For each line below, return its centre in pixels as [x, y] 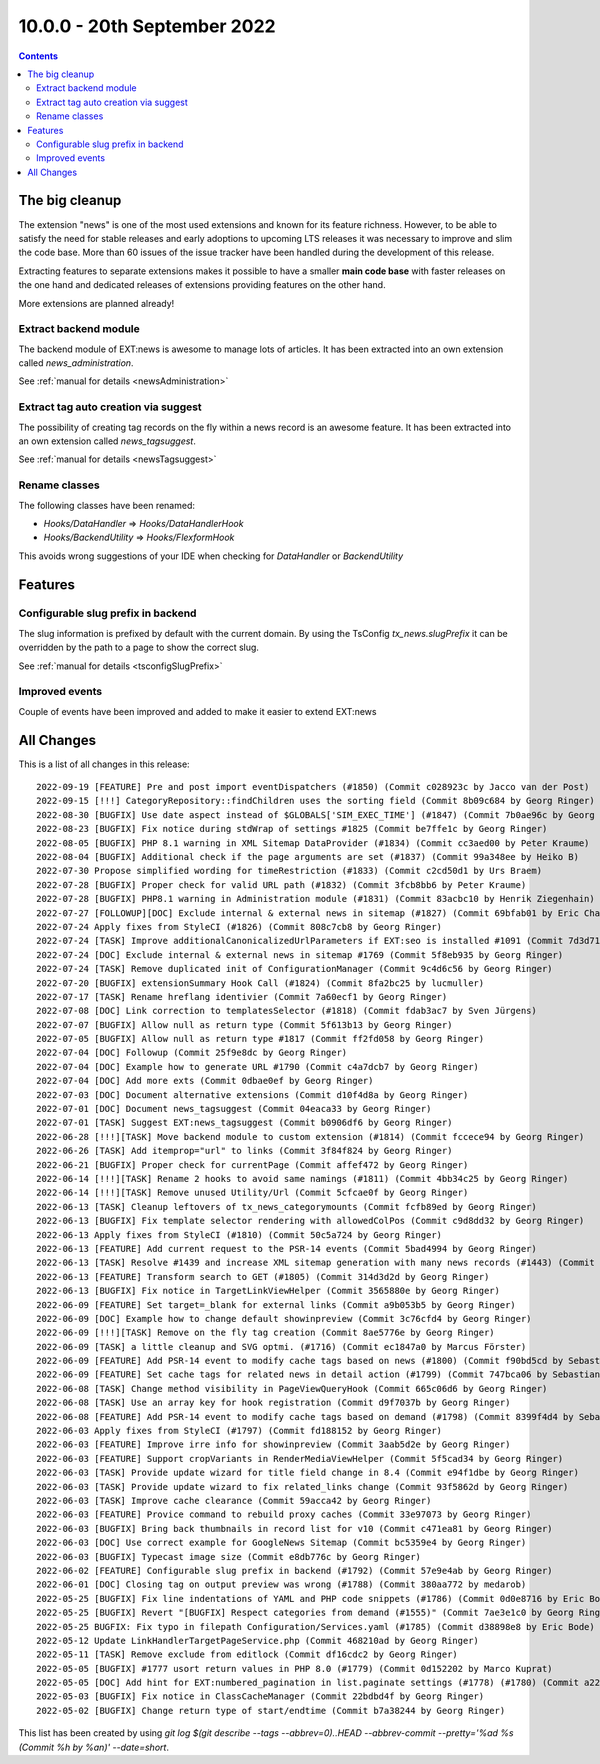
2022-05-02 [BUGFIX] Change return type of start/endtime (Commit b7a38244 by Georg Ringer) [271, 1710]
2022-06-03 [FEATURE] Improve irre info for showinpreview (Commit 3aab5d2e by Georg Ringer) [273, 1444]
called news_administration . [76, 363]
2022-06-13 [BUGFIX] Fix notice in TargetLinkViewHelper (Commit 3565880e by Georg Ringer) [268, 1291]
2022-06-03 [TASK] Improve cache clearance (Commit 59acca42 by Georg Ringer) [234, 1500]
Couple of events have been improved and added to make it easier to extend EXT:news [197, 711]
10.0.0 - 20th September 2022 [147, 26]
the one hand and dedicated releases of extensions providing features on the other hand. [202, 285]
